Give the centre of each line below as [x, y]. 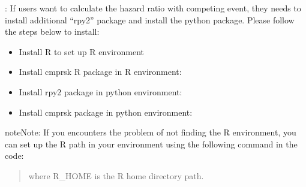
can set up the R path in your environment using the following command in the [151, 144]
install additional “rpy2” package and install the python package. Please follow [150, 19]
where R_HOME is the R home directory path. [116, 175]
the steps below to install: [52, 31]
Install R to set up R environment [82, 51]
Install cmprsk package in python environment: [106, 112]
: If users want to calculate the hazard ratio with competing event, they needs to [153, 8]
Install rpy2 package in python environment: [100, 91]
